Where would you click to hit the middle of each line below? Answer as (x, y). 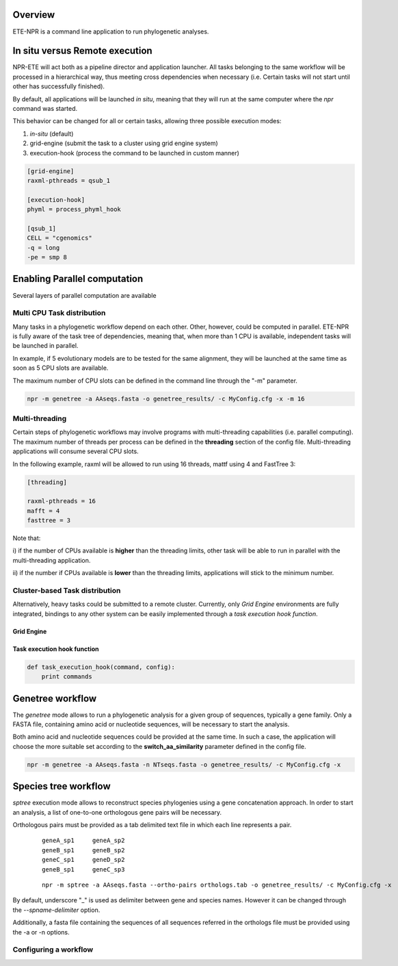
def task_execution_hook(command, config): (101, 667)
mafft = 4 (43, 511)
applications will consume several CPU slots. (76, 451)
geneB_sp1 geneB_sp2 (83, 850)
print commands (67, 677)
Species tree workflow (62, 786)
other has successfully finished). (59, 86)
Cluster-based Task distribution (67, 590)
